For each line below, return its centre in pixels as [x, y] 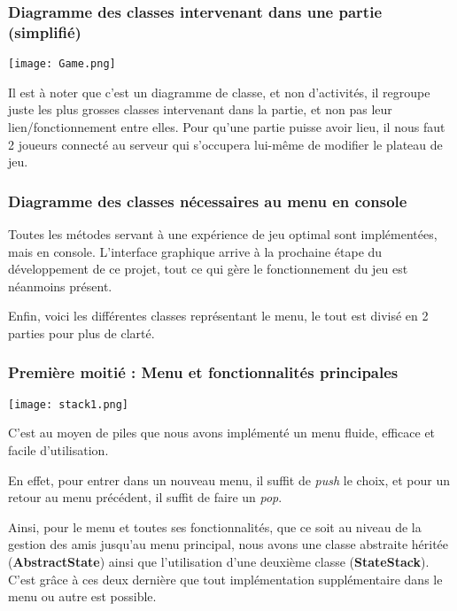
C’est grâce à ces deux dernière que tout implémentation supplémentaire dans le [225, 579]
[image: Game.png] [62, 64]
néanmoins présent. [60, 286]
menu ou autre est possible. [82, 596]
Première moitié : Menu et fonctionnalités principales [203, 372]
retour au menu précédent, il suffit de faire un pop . [145, 497]
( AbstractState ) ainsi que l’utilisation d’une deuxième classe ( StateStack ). [219, 561]
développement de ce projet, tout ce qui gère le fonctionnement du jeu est [208, 269]
